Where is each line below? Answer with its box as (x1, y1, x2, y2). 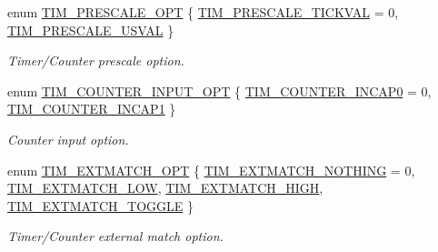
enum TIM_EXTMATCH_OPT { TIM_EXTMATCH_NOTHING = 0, (7, 160, 415, 179)
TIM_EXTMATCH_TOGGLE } (7, 196, 194, 215)
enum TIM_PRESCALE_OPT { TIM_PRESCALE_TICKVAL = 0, (7, 3, 399, 21)
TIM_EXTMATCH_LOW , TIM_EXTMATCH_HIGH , (7, 178, 324, 197)
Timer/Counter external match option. (7, 227, 224, 246)
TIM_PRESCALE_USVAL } (7, 20, 174, 39)
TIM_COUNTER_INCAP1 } (7, 99, 176, 118)
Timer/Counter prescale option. (7, 51, 184, 70)
